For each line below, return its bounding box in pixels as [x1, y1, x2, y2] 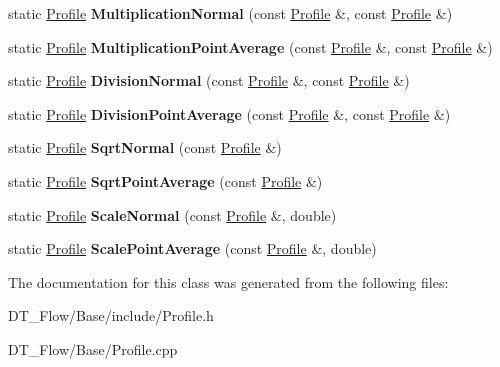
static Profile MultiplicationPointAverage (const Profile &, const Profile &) [8, 36, 493, 57]
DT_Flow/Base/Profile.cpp [8, 338, 178, 359]
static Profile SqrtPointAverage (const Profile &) [8, 170, 323, 191]
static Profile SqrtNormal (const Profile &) [8, 137, 282, 158]
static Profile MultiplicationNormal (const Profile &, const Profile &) [8, 3, 453, 23]
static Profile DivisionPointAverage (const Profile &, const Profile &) [8, 103, 451, 124]
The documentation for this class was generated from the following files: [8, 271, 449, 292]
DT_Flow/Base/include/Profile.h [8, 305, 214, 326]
